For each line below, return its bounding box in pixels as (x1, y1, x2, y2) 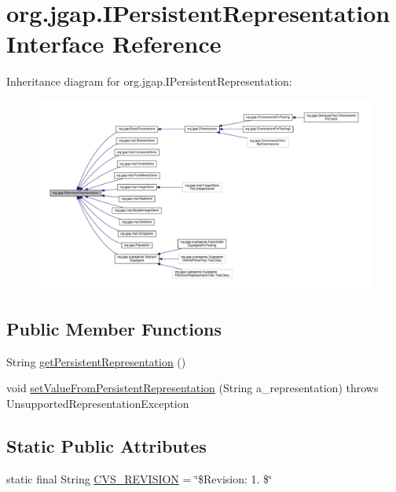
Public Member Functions (6, 316, 222, 340)
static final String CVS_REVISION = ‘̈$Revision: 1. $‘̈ (6, 470, 272, 486)
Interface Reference (6, 28, 222, 60)
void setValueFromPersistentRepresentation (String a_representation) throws (6, 380, 379, 396)
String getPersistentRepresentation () (6, 353, 186, 369)
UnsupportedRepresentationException (6, 395, 189, 411)
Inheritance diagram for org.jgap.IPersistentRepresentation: (6, 73, 292, 90)
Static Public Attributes (6, 433, 207, 457)
